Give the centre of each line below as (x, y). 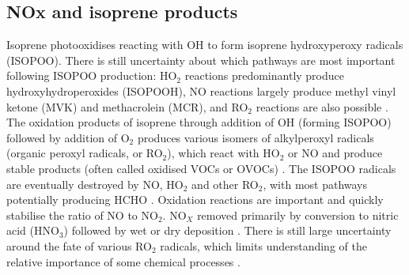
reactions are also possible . (322, 106)
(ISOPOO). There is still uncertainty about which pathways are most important (201, 60)
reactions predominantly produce (264, 75)
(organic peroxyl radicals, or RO (85, 153)
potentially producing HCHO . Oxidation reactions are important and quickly (195, 200)
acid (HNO (33, 230)
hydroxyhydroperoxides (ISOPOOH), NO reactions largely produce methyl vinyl (201, 90)
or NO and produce (335, 153)
